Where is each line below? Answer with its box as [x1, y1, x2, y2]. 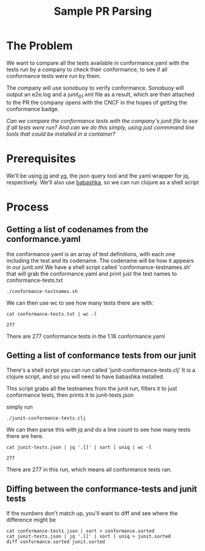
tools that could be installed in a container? [6, 130, 116, 138]
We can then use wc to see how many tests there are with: [6, 299, 154, 307]
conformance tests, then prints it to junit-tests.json [6, 391, 134, 399]
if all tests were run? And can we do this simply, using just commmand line [6, 123, 195, 131]
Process [6, 200, 49, 214]
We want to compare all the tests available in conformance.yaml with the [6, 59, 190, 66]
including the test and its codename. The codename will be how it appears [6, 257, 194, 264]
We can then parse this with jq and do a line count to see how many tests [6, 426, 191, 434]
